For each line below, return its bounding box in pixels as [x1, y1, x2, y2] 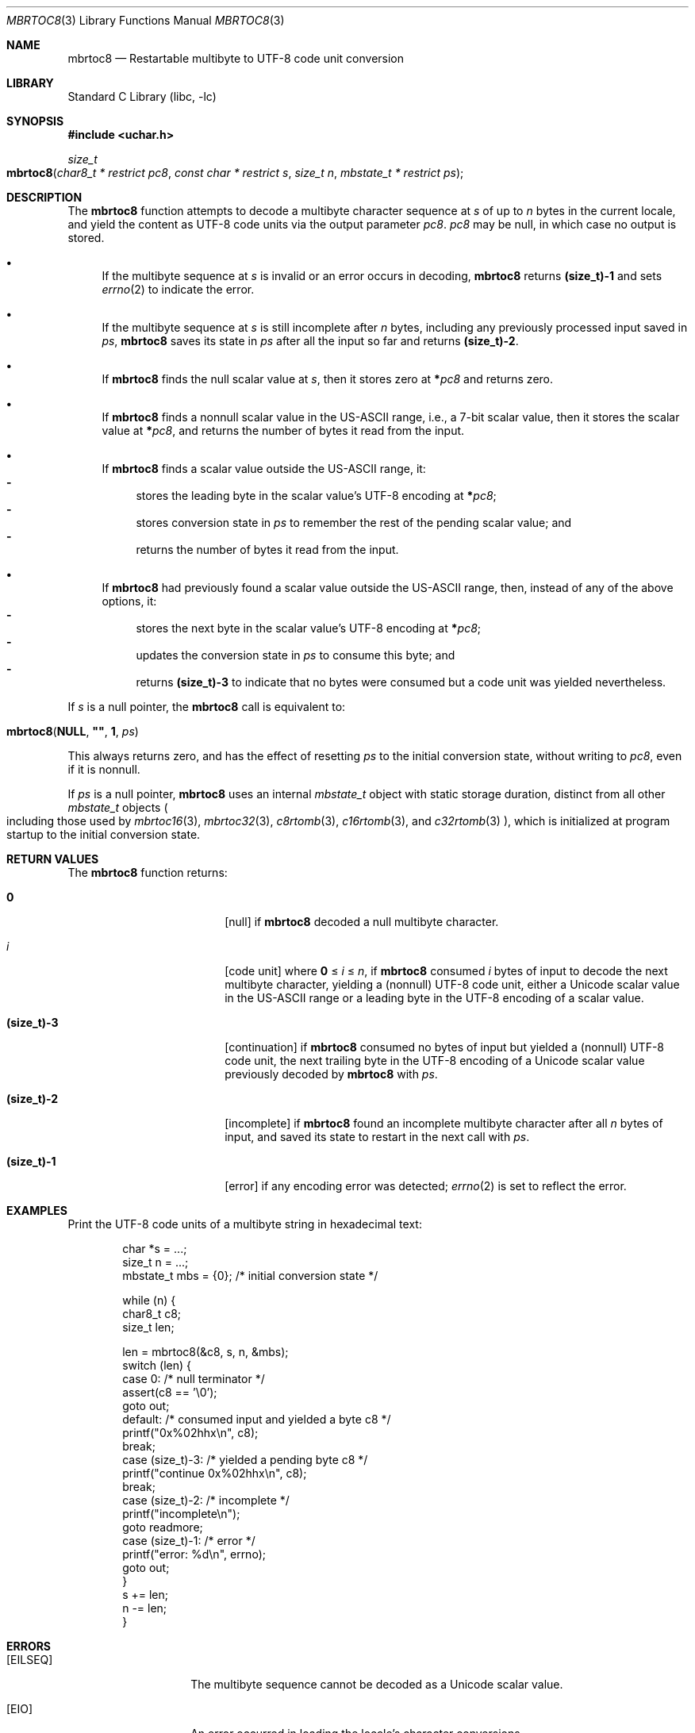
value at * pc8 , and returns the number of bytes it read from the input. [102, 424, 465, 437]
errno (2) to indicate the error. [102, 282, 255, 296]
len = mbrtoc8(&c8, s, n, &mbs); [122, 1345, 289, 1358]
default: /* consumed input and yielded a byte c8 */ [122, 1412, 391, 1426]
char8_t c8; [122, 1307, 182, 1320]
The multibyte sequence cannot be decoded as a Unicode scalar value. [190, 1677, 563, 1691]
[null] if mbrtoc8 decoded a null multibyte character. [225, 915, 499, 928]
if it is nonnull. [67, 763, 140, 776]
